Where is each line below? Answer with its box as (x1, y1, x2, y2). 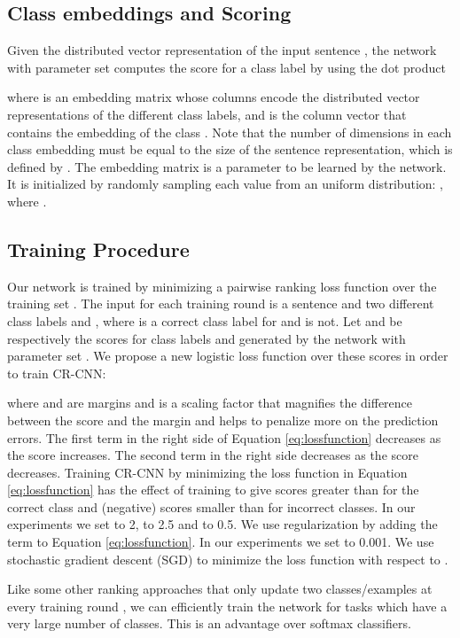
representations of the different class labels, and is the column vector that (7, 105, 407, 123)
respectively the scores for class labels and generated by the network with (7, 329, 406, 347)
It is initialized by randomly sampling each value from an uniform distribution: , (7, 175, 443, 193)
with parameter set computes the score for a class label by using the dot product (7, 58, 446, 76)
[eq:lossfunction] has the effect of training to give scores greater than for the (7, 480, 419, 499)
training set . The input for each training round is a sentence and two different (7, 294, 434, 313)
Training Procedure (7, 235, 190, 262)
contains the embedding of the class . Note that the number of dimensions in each (7, 122, 452, 141)
